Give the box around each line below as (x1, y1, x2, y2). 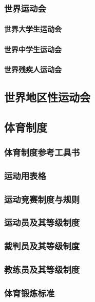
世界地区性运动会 (4, 89, 90, 104)
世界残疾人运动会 (4, 63, 62, 74)
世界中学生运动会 (4, 44, 62, 54)
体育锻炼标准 (4, 286, 55, 299)
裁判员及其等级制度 (4, 240, 80, 252)
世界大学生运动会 (4, 24, 62, 34)
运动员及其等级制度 (4, 216, 80, 229)
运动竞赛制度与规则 (4, 192, 80, 205)
